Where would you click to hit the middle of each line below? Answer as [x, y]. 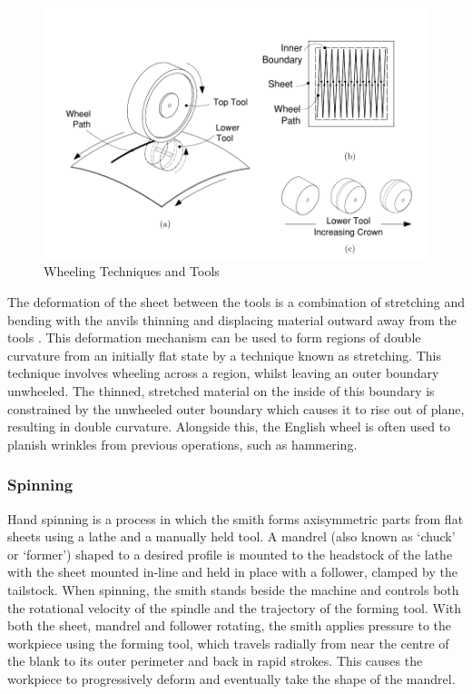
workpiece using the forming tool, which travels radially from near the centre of [228, 643]
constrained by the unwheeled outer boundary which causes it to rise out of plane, [236, 408]
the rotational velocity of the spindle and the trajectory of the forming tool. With [235, 607]
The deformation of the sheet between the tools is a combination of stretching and [236, 302]
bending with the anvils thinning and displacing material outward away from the [232, 319]
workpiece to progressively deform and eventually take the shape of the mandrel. [231, 678]
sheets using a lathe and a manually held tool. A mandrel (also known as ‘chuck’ [231, 536]
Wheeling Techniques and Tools [132, 271]
